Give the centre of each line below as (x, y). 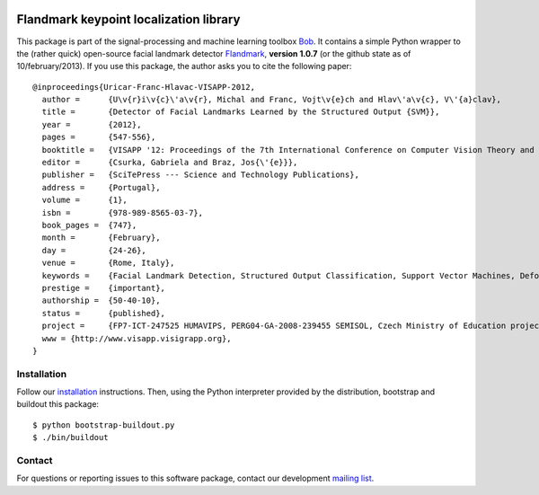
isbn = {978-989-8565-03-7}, (123, 212)
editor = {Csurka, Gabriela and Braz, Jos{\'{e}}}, (170, 163)
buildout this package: (57, 404)
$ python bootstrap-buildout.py (104, 425)
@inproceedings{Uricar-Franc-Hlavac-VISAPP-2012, (144, 87)
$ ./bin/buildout (71, 438)
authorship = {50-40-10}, (101, 301)
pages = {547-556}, (99, 137)
